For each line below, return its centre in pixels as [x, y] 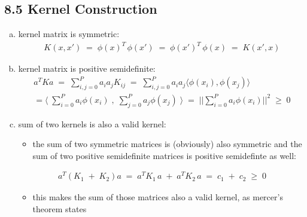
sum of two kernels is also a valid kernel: [92, 123]
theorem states [60, 209]
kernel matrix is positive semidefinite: [87, 68]
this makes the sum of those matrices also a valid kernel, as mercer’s [158, 197]
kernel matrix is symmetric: [69, 34]
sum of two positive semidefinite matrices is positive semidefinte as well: [165, 155]
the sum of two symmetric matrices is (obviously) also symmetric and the [167, 144]
